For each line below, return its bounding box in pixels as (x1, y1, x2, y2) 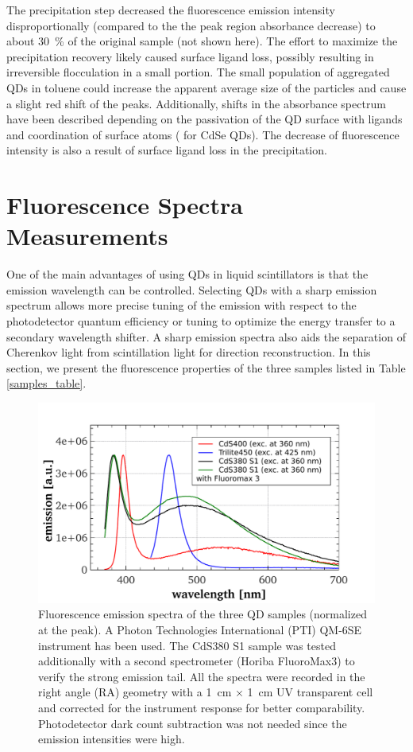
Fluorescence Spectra (6, 189, 243, 221)
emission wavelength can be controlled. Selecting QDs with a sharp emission (6, 281, 377, 298)
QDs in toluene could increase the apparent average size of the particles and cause (6, 79, 407, 95)
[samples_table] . (6, 375, 87, 392)
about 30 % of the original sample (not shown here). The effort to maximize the (6, 33, 398, 49)
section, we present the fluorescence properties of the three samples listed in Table (6, 359, 406, 376)
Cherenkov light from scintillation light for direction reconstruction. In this (6, 344, 371, 360)
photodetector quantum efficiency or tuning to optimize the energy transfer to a (6, 313, 396, 329)
